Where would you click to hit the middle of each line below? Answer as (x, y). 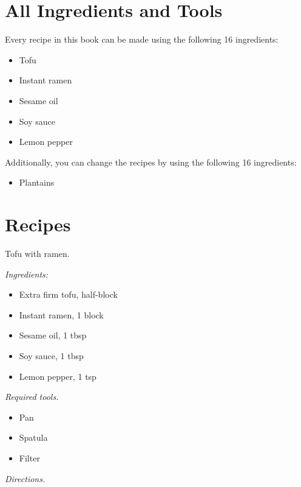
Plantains (37, 182)
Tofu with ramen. (37, 253)
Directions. (25, 478)
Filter (29, 457)
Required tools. (32, 397)
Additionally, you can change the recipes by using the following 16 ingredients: (151, 162)
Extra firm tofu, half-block (68, 294)
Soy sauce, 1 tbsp (51, 355)
